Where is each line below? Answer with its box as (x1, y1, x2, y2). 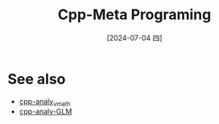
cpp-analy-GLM (19, 106, 72, 117)
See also (7, 70, 66, 88)
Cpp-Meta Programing (57, 6, 212, 24)
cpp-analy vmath (19, 96, 71, 108)
